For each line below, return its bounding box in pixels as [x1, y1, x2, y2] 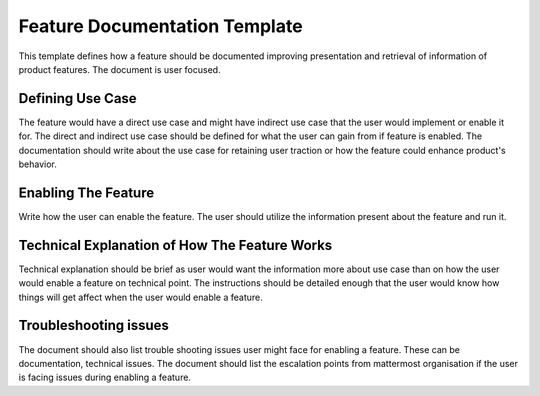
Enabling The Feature [18, 184, 155, 201]
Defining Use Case [18, 90, 137, 107]
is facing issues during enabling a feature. [18, 371, 192, 384]
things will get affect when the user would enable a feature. [18, 291, 264, 303]
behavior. [18, 158, 57, 170]
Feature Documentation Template [18, 15, 304, 37]
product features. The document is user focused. [18, 63, 221, 75]
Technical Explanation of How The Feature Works [18, 236, 333, 254]
